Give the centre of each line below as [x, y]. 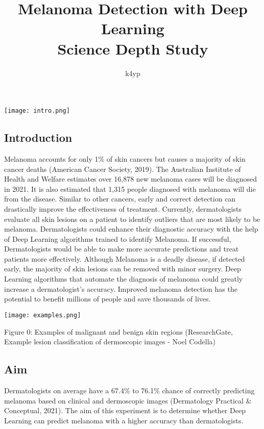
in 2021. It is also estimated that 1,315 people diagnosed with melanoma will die [130, 188]
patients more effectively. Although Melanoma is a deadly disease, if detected [125, 258]
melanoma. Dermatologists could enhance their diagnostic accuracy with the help [131, 229]
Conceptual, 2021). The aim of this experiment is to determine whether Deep [125, 410]
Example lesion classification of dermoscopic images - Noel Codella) [110, 342]
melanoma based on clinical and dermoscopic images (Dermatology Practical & [128, 400]
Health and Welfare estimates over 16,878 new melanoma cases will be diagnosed [131, 179]
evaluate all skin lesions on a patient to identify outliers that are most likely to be [132, 219]
